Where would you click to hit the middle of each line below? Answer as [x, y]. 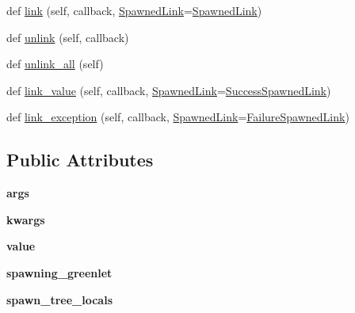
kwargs [26, 219]
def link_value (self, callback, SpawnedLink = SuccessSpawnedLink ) [169, 90]
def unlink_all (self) [55, 64]
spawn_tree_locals [60, 299]
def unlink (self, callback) [68, 37]
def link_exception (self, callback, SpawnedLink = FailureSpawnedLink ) [178, 117]
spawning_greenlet [59, 272]
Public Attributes [80, 160]
